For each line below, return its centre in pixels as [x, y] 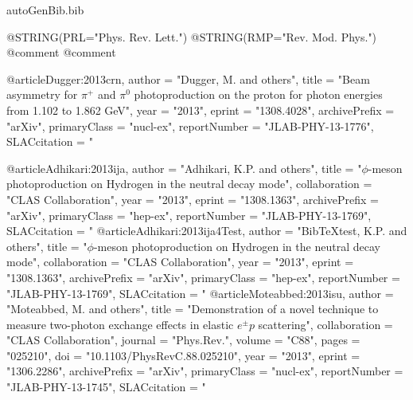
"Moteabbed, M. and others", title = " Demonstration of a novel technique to [193, 309]
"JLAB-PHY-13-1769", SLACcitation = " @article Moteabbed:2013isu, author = [200, 293]
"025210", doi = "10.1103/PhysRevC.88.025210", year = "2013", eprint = [183, 355]
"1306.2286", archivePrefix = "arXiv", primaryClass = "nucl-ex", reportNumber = [205, 371]
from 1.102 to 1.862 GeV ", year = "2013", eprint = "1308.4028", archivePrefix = [201, 110]
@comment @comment [61, 52]
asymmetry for [42, 94]
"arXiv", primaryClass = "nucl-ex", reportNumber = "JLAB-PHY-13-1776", [190, 125]
